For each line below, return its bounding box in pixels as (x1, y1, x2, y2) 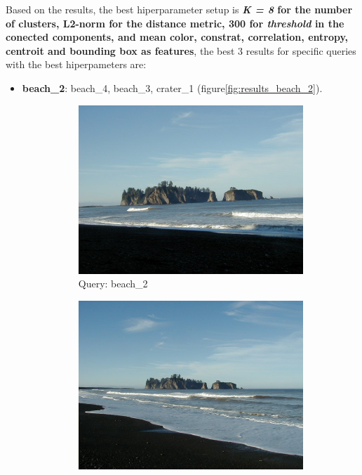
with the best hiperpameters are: (6, 57, 147, 72)
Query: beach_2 (78, 276, 148, 291)
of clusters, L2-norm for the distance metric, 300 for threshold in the (6, 15, 344, 30)
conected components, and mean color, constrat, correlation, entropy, (6, 30, 349, 44)
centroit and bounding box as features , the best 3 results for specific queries (6, 43, 356, 58)
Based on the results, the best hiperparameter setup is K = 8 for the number (6, 2, 353, 16)
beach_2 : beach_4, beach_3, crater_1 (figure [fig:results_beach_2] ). (22, 80, 323, 95)
